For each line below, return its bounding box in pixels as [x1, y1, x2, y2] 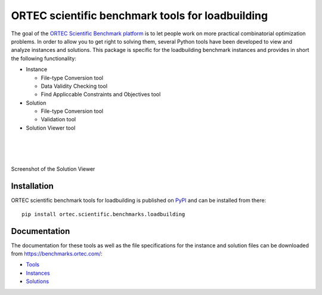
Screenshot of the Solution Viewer [11, 165, 95, 173]
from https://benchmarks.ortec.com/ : [11, 250, 103, 257]
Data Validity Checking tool [41, 82, 107, 90]
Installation [11, 181, 54, 191]
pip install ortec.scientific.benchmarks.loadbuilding [21, 211, 185, 217]
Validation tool [41, 116, 76, 123]
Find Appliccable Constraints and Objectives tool [41, 91, 161, 98]
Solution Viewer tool [26, 124, 76, 131]
